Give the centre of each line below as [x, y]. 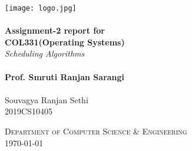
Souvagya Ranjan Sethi [47, 99]
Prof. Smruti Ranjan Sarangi [65, 76]
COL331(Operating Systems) [65, 42]
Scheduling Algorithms [45, 53]
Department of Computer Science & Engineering [96, 131]
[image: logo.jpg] [41, 8]
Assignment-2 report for [55, 30]
